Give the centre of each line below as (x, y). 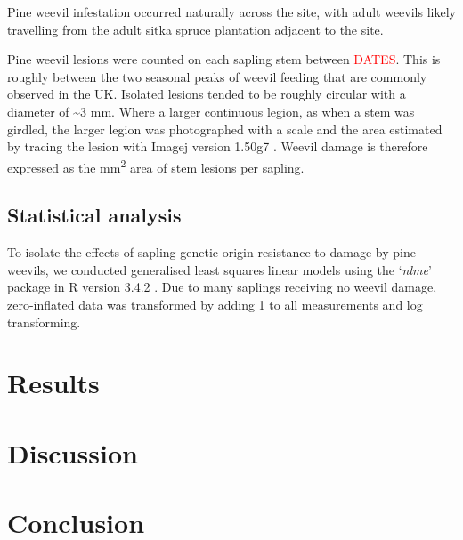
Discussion (73, 452)
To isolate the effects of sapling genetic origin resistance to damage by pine (211, 252)
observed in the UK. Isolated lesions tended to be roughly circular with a (207, 94)
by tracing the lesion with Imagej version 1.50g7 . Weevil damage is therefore (218, 146)
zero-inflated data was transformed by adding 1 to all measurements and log (215, 304)
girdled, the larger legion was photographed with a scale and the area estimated (225, 129)
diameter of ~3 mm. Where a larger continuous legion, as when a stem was (211, 111)
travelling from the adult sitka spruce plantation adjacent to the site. (195, 29)
